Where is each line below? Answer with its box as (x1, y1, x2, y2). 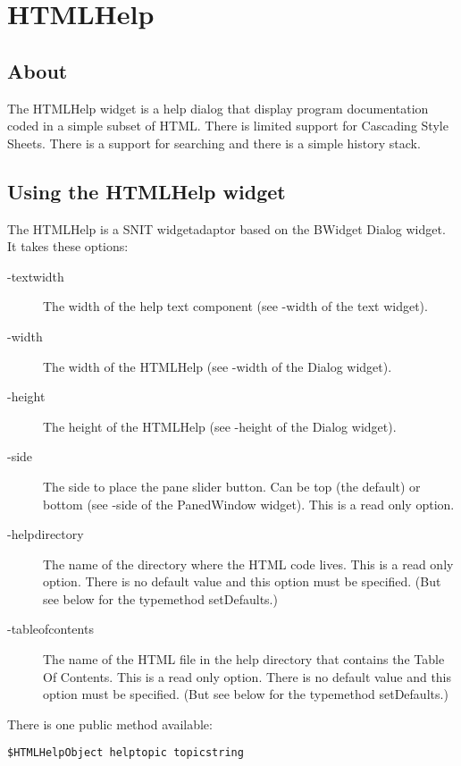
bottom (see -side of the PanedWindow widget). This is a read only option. (43, 494, 455, 513)
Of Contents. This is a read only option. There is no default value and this (43, 667, 452, 686)
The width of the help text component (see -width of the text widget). (43, 297, 428, 316)
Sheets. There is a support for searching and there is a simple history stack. (7, 133, 421, 152)
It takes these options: (7, 237, 129, 256)
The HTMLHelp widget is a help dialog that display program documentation (7, 98, 429, 117)
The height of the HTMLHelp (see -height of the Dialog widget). (43, 417, 397, 435)
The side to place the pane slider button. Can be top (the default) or (43, 476, 421, 495)
